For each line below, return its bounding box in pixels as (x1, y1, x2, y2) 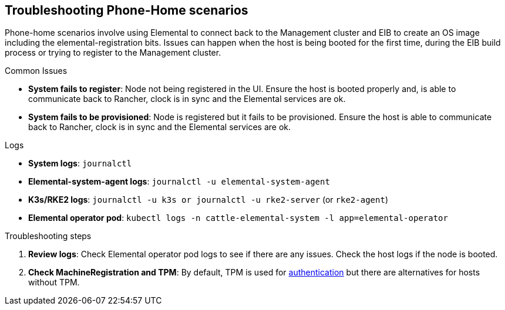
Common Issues (5, 66, 68, 76)
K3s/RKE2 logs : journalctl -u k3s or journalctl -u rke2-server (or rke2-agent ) (28, 195, 388, 205)
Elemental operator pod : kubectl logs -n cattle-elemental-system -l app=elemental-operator (28, 213, 448, 223)
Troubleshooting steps (5, 231, 92, 241)
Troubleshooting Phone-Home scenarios (5, 3, 248, 18)
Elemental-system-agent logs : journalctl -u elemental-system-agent (28, 176, 330, 187)
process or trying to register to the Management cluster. (5, 47, 221, 58)
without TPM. (28, 277, 80, 288)
